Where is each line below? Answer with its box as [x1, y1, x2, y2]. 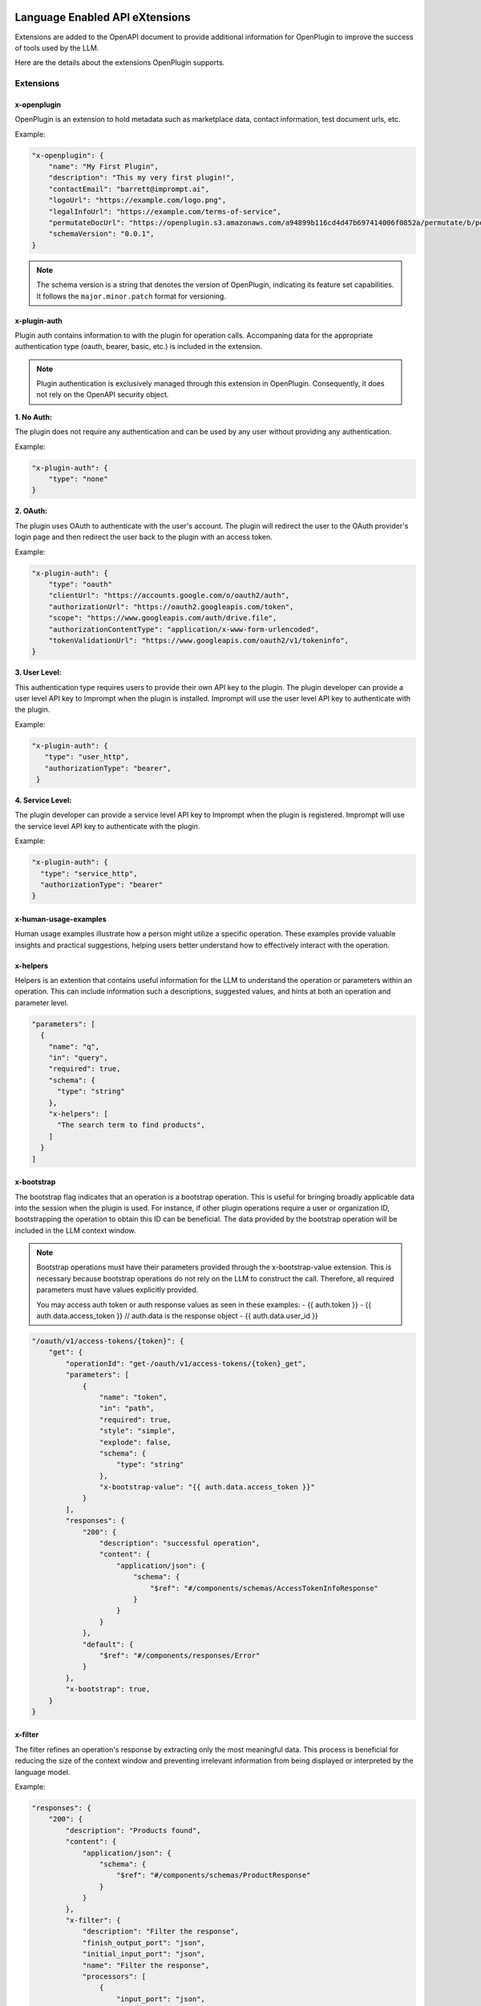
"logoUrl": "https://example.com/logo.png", [48, 196, 227, 205]
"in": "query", [48, 1054, 108, 1062]
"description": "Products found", [65, 1825, 201, 1835]
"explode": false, [99, 1437, 172, 1447]
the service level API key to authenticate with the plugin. [14, 821, 200, 830]
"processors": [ [82, 1971, 147, 1981]
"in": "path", [99, 1404, 156, 1413]
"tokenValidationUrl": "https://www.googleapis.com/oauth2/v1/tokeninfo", [48, 636, 349, 645]
